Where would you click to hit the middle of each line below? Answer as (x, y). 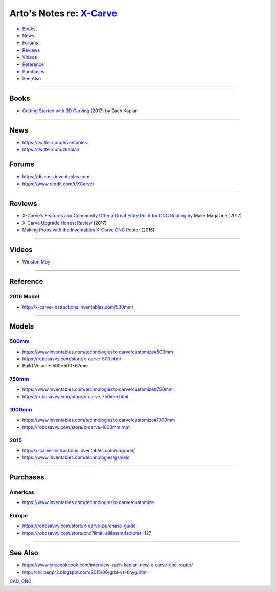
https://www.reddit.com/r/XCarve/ (58, 184)
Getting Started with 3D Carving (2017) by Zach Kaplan (80, 111)
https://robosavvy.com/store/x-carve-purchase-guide (79, 526)
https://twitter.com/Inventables (55, 143)
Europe (19, 515)
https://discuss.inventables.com (56, 177)
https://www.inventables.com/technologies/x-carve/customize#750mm (98, 389)
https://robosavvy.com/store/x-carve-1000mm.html (76, 427)
